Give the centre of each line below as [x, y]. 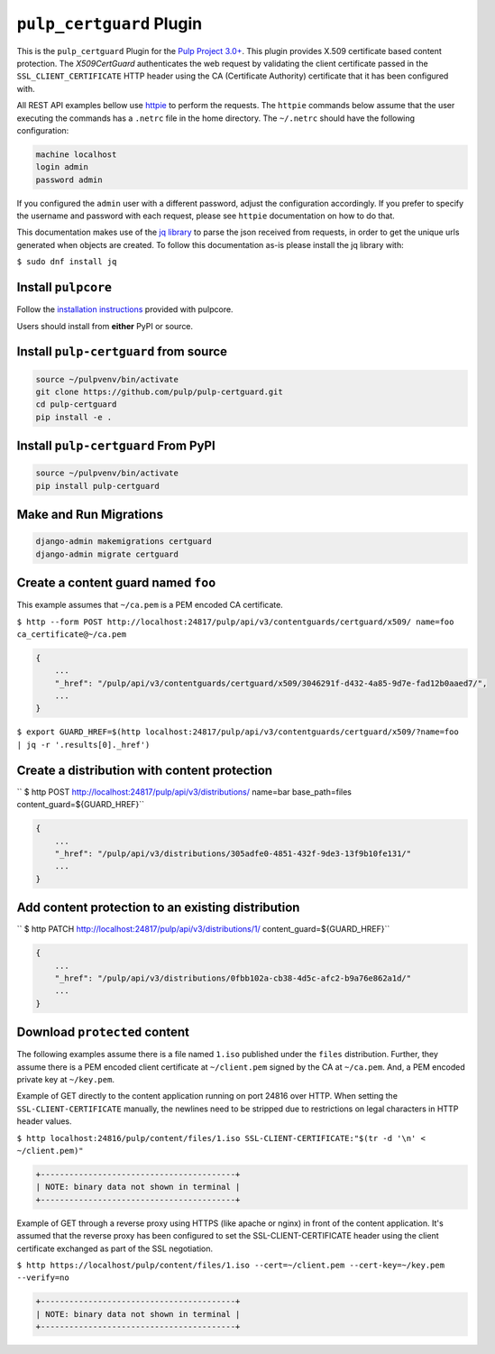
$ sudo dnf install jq [67, 262]
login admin [62, 167]
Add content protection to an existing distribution [158, 908]
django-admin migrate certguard [107, 554]
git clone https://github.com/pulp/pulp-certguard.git [159, 391]
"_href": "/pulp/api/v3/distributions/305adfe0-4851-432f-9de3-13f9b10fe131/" [233, 853]
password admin [69, 180]
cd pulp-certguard [76, 405]
